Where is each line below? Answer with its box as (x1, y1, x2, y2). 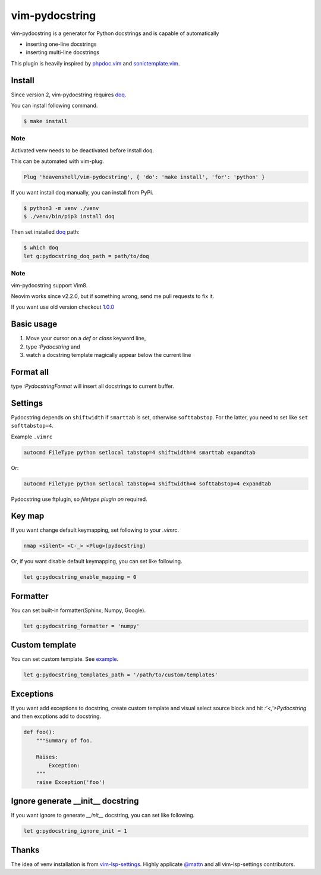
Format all (11, 366, 49, 377)
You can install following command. (11, 102, 98, 109)
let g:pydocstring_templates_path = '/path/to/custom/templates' (23, 672, 218, 678)
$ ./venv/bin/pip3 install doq (23, 213, 115, 220)
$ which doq (23, 244, 59, 251)
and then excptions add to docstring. (11, 713, 101, 720)
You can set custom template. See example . (11, 656, 119, 663)
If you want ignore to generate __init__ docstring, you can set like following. (11, 812, 195, 819)
